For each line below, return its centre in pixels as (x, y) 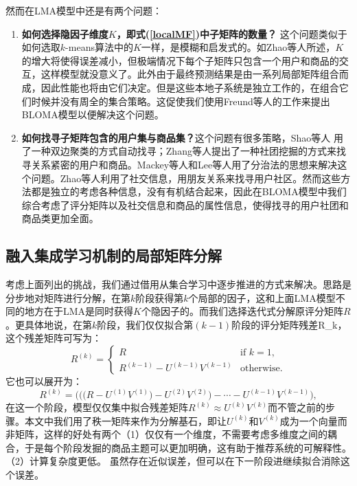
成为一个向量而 (313, 420)
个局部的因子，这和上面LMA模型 (262, 297)
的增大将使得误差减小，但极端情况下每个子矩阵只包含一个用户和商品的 (180, 60)
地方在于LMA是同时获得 (79, 311)
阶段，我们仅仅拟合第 (145, 324)
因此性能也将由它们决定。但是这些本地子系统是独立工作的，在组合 (190, 87)
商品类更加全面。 (60, 218)
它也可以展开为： (44, 381)
